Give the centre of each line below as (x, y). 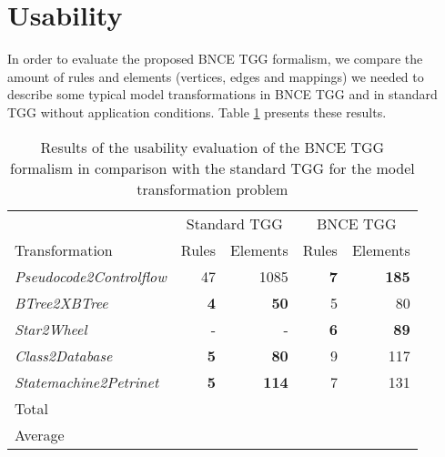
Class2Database (64, 355)
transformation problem (212, 188)
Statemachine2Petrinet (87, 381)
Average (40, 434)
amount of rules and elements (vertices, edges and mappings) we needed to (216, 76)
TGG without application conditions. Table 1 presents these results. (197, 112)
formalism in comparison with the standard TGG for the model (212, 168)
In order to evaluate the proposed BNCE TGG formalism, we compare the (215, 59)
